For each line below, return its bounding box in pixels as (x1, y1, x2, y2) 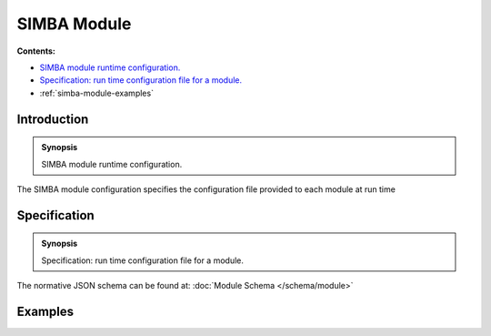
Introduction (16, 111, 89, 127)
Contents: (16, 46, 56, 56)
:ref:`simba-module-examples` (39, 87, 155, 98)
